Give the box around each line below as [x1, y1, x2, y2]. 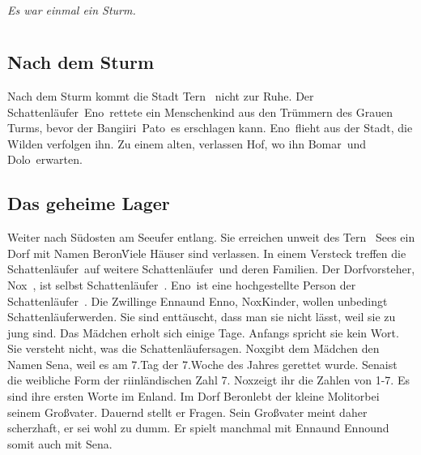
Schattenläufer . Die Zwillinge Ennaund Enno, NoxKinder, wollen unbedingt [7, 292, 388, 309]
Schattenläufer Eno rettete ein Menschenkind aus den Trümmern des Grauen [7, 103, 393, 120]
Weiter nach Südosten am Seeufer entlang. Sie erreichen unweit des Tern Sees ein [7, 229, 415, 246]
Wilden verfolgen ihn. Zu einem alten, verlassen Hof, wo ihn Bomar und [7, 135, 367, 152]
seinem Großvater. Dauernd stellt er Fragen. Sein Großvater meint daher [7, 403, 368, 420]
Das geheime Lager [7, 191, 170, 216]
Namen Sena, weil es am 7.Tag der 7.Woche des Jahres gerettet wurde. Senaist [7, 355, 398, 372]
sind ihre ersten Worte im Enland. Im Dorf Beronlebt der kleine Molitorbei [7, 388, 380, 405]
